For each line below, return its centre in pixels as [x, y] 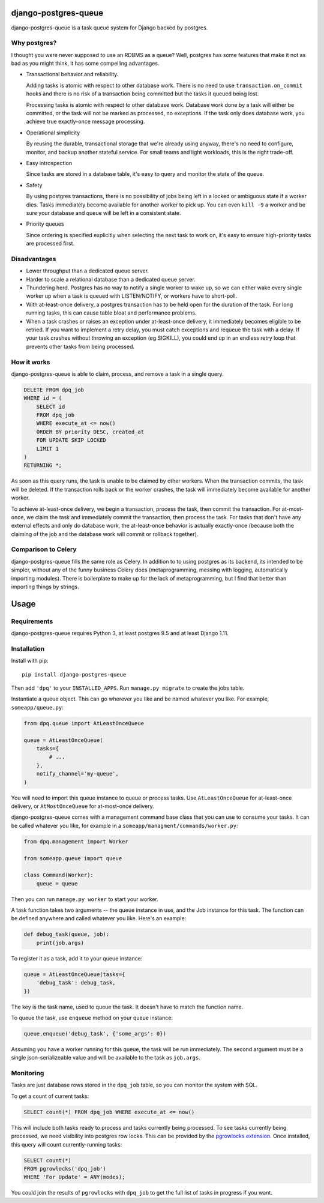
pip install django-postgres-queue [74, 674]
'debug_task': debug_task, [76, 983]
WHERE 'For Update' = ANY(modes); [74, 1177]
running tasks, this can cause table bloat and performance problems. [112, 313]
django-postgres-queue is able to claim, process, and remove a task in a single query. [118, 374]
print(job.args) [60, 943]
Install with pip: [30, 661]
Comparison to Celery [44, 549]
